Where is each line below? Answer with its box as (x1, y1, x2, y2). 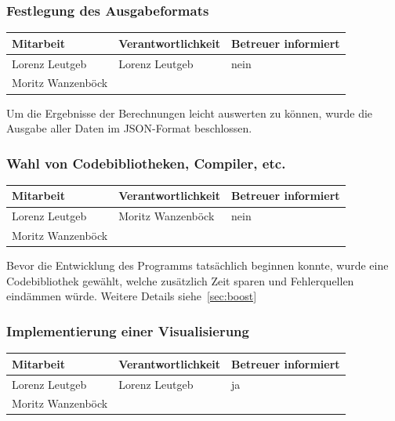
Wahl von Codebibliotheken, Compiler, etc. (6, 153, 286, 172)
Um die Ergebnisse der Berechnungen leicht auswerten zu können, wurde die (6, 104, 373, 121)
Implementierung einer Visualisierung (6, 321, 249, 340)
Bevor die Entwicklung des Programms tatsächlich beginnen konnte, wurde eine (6, 257, 389, 274)
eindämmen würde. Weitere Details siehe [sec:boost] (6, 288, 257, 304)
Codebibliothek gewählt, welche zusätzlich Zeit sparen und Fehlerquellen (6, 272, 354, 289)
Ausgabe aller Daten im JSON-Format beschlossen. (6, 120, 252, 136)
